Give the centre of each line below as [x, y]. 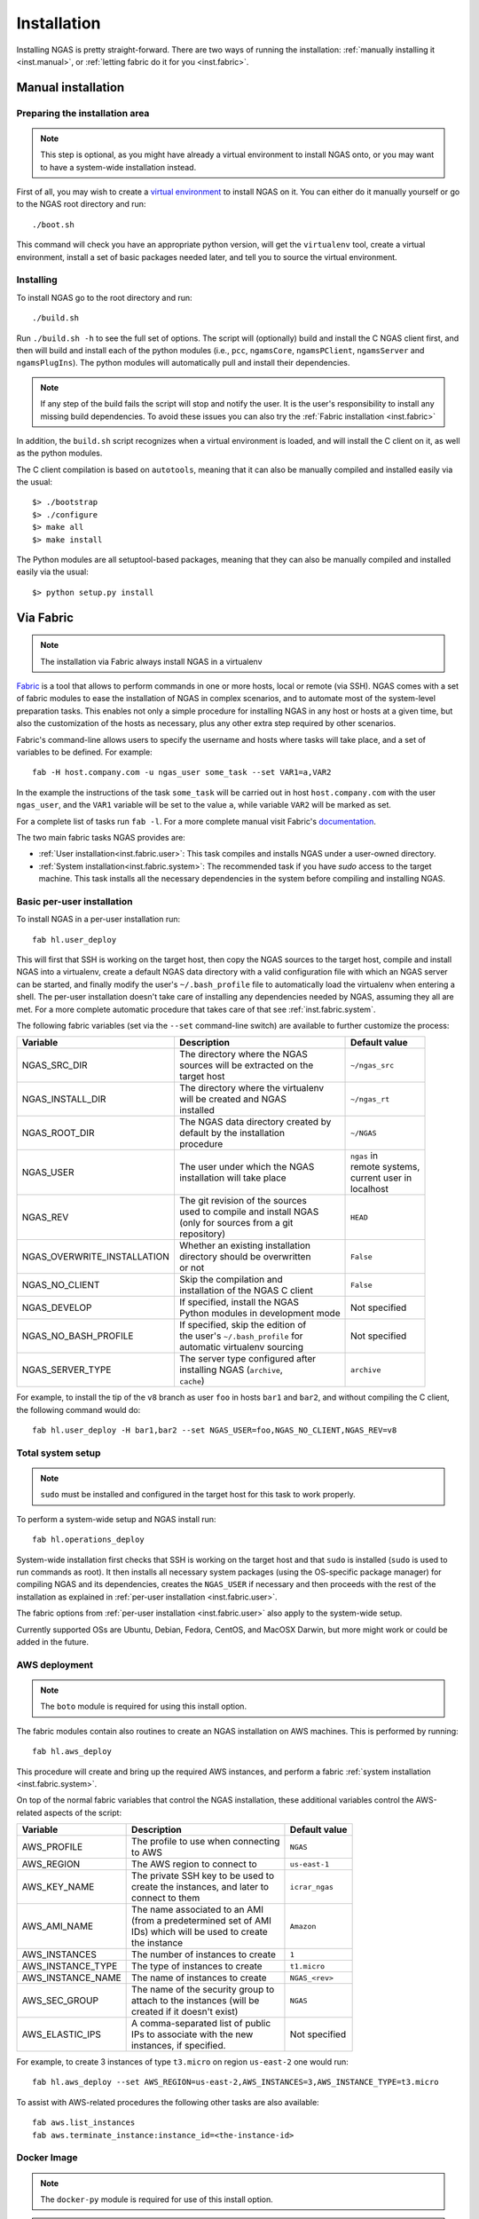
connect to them [166, 1898]
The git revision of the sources [243, 1201]
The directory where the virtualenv [251, 1088]
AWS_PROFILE [52, 1847]
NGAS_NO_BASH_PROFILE [78, 1336]
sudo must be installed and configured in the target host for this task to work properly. [198, 1495]
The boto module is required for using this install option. [144, 1706]
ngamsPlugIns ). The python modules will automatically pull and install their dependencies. [183, 363]
